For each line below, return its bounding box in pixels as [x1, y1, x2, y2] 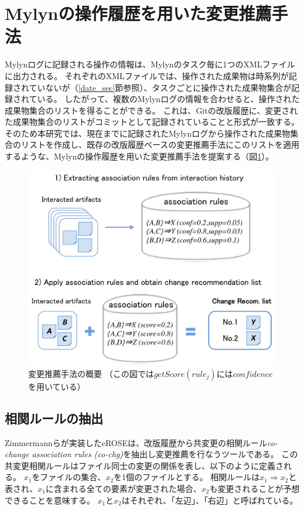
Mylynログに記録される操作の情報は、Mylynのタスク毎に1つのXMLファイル [5, 58, 295, 70]
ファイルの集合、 [40, 471, 106, 483]
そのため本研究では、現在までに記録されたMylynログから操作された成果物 [5, 127, 291, 139]
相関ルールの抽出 [5, 409, 103, 427]
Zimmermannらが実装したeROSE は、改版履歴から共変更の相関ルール [5, 436, 268, 448]
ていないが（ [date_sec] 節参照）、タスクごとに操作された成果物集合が [29, 81, 292, 93]
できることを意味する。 [5, 494, 95, 506]
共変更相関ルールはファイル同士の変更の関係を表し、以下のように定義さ [5, 459, 283, 471]
